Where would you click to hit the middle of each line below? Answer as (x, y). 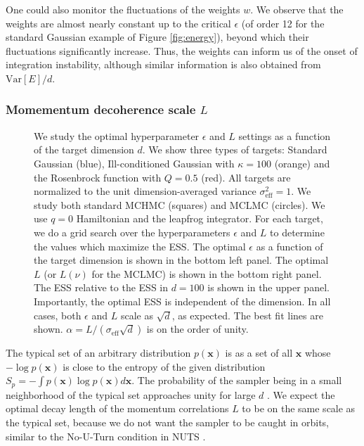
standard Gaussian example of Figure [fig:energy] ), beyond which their (157, 37)
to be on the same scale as (299, 408)
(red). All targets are (246, 177)
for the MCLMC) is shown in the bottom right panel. (207, 273)
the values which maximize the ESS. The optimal (140, 246)
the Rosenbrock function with (98, 177)
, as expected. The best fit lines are (247, 315)
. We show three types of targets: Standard (235, 149)
